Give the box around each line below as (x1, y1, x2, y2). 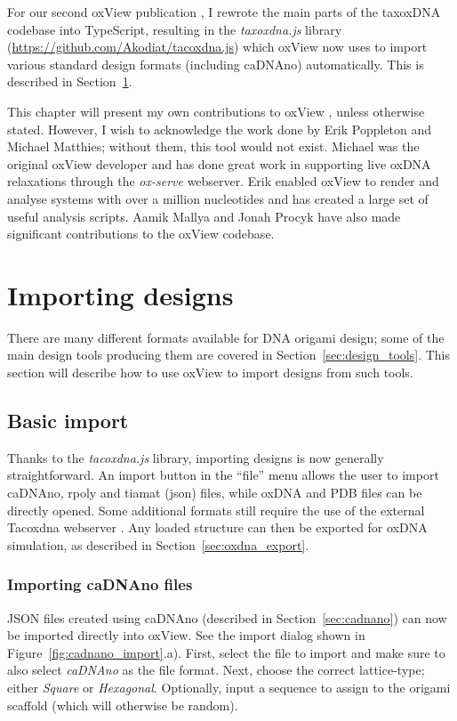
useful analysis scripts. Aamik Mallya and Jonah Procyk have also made (7, 207, 401, 225)
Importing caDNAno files (7, 573, 193, 595)
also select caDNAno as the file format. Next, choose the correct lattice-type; (7, 660, 425, 679)
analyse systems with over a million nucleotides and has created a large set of (7, 189, 429, 207)
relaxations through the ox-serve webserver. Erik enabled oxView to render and (7, 172, 439, 190)
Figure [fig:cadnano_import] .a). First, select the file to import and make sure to (7, 643, 445, 661)
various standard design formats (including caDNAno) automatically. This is (7, 54, 424, 73)
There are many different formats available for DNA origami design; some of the (7, 328, 445, 346)
